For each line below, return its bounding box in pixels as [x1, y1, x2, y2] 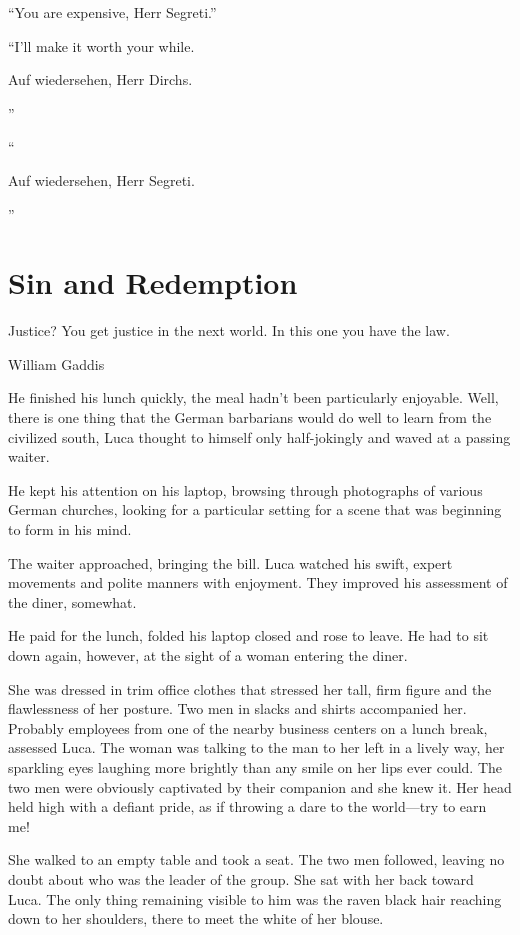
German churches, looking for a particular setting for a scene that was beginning [8, 499, 502, 520]
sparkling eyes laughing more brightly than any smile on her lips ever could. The [8, 756, 503, 777]
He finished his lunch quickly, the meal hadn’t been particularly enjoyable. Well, [8, 387, 499, 408]
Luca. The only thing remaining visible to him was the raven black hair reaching [8, 888, 502, 909]
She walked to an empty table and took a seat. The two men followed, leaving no [8, 849, 505, 870]
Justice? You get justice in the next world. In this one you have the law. [8, 320, 450, 341]
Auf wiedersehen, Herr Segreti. [8, 169, 195, 190]
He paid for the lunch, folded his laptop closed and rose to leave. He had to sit [8, 625, 489, 646]
